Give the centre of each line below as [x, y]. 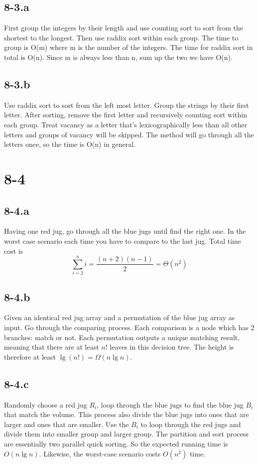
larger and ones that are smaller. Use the [66, 424]
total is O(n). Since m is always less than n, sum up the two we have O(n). [118, 57]
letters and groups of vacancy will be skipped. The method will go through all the [129, 134]
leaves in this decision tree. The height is [172, 347]
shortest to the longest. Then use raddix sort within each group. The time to [121, 37]
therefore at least [30, 356]
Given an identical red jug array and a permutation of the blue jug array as [120, 317]
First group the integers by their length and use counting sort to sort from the [124, 28]
